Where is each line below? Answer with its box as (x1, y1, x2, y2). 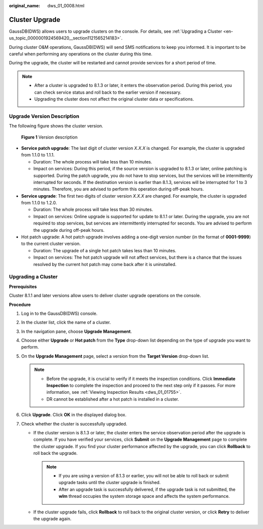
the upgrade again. (33, 515, 72, 522)
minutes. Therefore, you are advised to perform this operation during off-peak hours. (33, 186, 204, 192)
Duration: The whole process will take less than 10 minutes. (33, 159, 152, 164)
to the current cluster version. (21, 241, 81, 246)
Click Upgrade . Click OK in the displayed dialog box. (21, 412, 127, 418)
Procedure (9, 302, 31, 307)
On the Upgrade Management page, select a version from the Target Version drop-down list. (21, 353, 209, 359)
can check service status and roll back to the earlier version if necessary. (34, 89, 182, 95)
